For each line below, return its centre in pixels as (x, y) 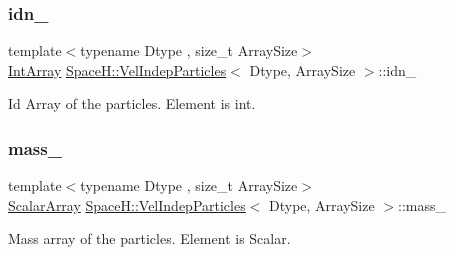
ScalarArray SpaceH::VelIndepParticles (127, 204)
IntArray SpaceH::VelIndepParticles (117, 69)
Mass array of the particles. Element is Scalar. (149, 238)
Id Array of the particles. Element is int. (132, 103)
